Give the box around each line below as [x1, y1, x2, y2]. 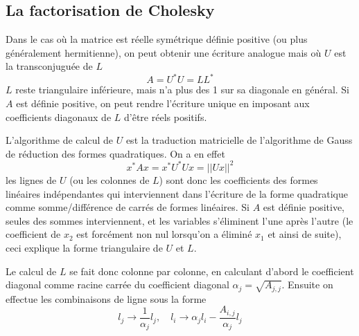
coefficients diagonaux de [6, 109, 112, 124]
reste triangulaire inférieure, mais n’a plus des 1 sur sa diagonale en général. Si [15, 82, 350, 97]
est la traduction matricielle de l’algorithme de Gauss [125, 133, 353, 147]
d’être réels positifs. [124, 109, 207, 124]
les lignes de [6, 172, 57, 187]
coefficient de [6, 227, 61, 241]
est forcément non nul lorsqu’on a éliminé [76, 227, 252, 241]
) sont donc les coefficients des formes [159, 172, 318, 187]
